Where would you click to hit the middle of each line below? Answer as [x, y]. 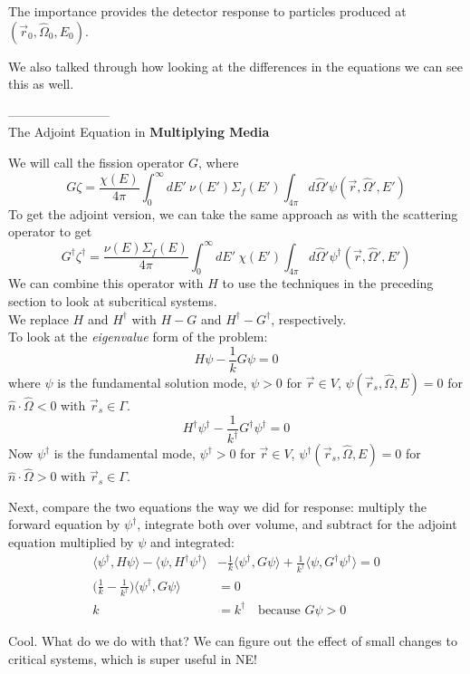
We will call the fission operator [96, 162]
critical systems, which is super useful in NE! [133, 658]
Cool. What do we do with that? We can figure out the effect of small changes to [233, 640]
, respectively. [309, 318]
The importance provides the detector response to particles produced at [207, 11]
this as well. [41, 84]
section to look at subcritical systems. [113, 300]
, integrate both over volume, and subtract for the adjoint [297, 524]
